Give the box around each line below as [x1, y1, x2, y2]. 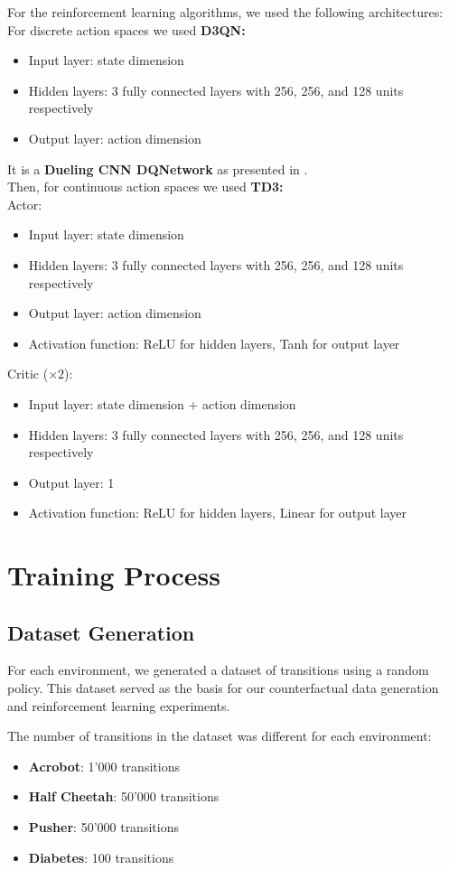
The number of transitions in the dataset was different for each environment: [7, 726, 432, 745]
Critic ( [7, 364, 49, 383]
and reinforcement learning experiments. [7, 696, 230, 715]
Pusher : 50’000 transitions [28, 818, 179, 837]
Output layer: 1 [28, 472, 115, 491]
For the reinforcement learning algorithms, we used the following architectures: [7, 3, 444, 21]
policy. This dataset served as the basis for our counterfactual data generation [7, 678, 439, 697]
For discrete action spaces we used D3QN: [7, 20, 246, 39]
